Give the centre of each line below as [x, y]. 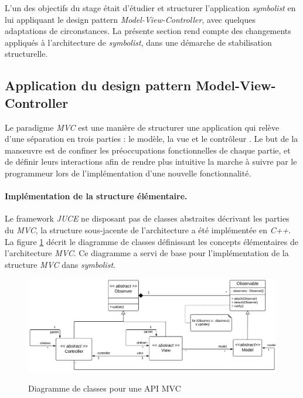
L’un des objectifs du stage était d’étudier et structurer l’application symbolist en [150, 8]
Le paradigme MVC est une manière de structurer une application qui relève [142, 127]
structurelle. [26, 54]
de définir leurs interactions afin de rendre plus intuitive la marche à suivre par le [151, 161]
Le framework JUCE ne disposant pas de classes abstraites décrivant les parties [147, 218]
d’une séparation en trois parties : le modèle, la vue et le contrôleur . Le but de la [151, 139]
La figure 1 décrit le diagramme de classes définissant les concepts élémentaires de [151, 241]
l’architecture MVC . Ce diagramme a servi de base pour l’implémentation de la [147, 253]
